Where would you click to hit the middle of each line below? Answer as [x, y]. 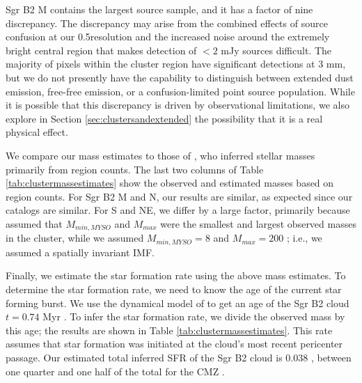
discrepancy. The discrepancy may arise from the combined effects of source [167, 23]
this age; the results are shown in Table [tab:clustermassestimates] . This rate [169, 330]
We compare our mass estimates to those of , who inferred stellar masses [160, 155]
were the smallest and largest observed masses [258, 223]
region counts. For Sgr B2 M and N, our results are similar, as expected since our [179, 196]
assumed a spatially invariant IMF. [80, 252]
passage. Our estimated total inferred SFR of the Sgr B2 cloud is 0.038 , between [179, 357]
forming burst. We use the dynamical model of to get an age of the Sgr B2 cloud [178, 303]
